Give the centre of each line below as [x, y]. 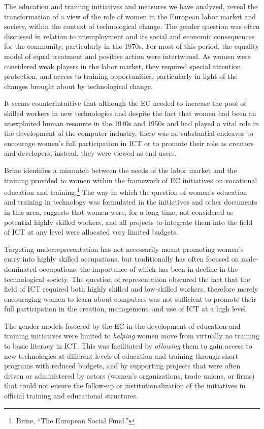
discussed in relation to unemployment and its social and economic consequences [129, 36]
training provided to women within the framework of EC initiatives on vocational [131, 180]
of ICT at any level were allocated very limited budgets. [91, 232]
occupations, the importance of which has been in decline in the [139, 268]
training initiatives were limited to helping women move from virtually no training [132, 336]
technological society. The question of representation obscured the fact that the [127, 279]
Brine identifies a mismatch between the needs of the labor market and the [121, 170]
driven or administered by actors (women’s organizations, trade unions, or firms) [129, 375]
